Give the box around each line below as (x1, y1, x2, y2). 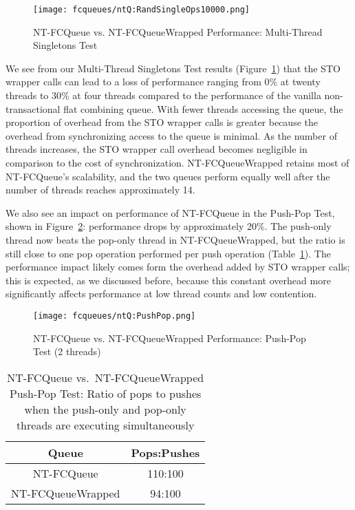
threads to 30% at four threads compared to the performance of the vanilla (6, 88, 321, 103)
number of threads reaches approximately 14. (6, 182, 195, 197)
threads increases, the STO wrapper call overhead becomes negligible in (6, 142, 308, 156)
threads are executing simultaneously (16, 416, 195, 433)
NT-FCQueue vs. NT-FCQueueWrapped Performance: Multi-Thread (33, 24, 323, 39)
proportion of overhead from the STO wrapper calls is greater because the (6, 115, 318, 129)
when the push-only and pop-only (24, 401, 186, 417)
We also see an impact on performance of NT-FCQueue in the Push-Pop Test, (6, 205, 335, 220)
